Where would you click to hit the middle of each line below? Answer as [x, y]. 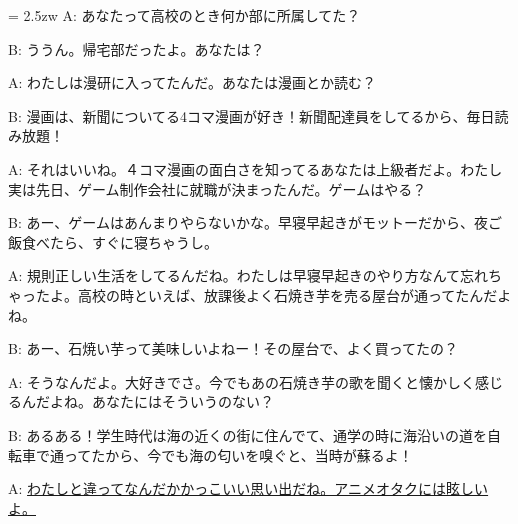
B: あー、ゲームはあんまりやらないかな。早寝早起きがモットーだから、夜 [248, 222]
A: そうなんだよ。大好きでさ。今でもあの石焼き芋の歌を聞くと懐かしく [242, 381]
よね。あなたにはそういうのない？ [161, 401]
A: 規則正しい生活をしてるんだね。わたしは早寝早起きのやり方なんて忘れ [248, 275]
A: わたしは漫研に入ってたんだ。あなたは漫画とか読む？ [192, 82]
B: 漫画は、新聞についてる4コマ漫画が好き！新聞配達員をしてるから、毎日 [251, 115]
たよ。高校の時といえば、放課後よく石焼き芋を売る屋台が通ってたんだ [266, 294]
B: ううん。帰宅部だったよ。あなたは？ [136, 48]
